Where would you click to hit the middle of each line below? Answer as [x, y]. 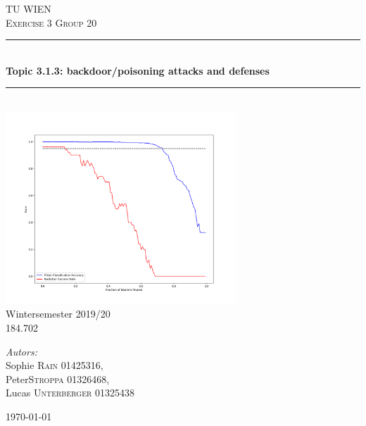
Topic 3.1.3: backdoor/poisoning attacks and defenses [138, 70]
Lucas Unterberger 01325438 [70, 393]
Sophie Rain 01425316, [55, 365]
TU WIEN [29, 8]
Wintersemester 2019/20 [58, 314]
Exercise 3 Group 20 [51, 22]
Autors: [21, 351]
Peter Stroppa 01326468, [58, 378]
